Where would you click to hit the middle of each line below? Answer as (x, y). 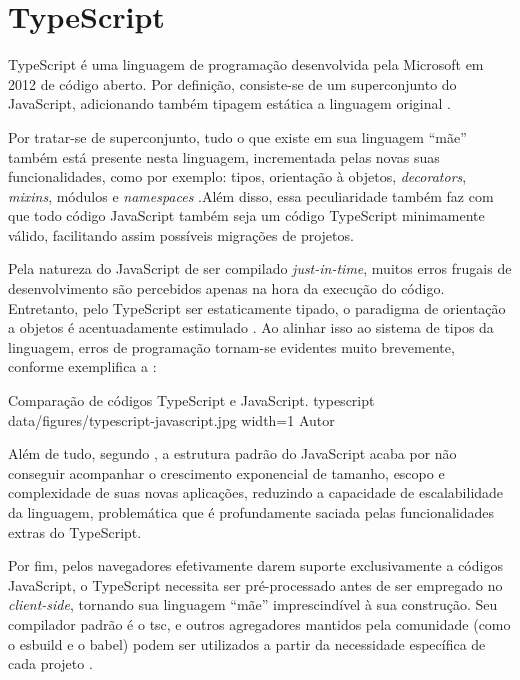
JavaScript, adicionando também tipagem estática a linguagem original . (229, 103)
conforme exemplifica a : (82, 366)
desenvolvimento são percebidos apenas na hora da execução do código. (226, 288)
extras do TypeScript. (75, 531)
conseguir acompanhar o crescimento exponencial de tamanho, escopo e (226, 472)
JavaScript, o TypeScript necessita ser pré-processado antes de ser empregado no (255, 584)
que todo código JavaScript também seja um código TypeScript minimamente (246, 215)
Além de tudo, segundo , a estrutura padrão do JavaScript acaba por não (232, 453)
